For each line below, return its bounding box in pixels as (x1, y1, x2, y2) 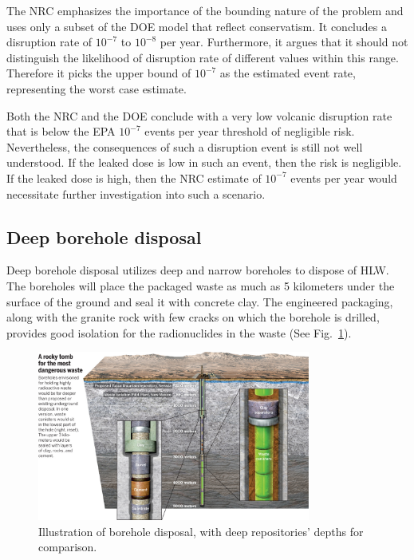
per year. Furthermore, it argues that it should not (160, 34, 408, 50)
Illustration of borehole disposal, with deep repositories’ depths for (38, 523, 364, 539)
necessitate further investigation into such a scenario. (6, 185, 266, 202)
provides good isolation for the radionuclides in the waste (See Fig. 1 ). (6, 324, 352, 341)
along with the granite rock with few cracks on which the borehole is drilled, (6, 309, 380, 325)
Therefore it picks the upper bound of (6, 65, 191, 81)
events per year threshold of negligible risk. (144, 123, 355, 140)
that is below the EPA (6, 123, 116, 140)
